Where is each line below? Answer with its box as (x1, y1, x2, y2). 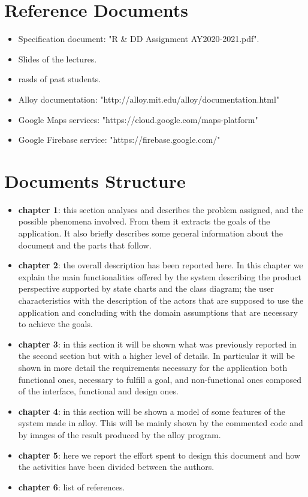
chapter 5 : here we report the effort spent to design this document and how (18, 448, 300, 461)
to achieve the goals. (18, 318, 93, 330)
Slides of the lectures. (18, 52, 97, 65)
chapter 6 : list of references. (18, 480, 125, 493)
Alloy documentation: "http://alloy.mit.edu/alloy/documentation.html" (18, 92, 280, 105)
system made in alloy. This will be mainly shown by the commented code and (18, 417, 303, 429)
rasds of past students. (18, 73, 101, 85)
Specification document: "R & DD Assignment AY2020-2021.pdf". (18, 32, 259, 45)
